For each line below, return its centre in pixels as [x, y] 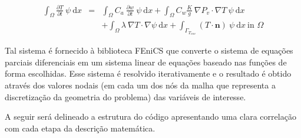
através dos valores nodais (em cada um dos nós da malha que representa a [140, 85]
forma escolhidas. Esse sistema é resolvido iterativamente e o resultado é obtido [148, 73]
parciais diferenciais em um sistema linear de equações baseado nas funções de [146, 62]
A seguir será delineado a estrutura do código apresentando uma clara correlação [150, 116]
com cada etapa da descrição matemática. [80, 128]
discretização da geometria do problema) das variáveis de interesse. [125, 96]
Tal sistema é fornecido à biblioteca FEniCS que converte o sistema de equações [149, 50]
